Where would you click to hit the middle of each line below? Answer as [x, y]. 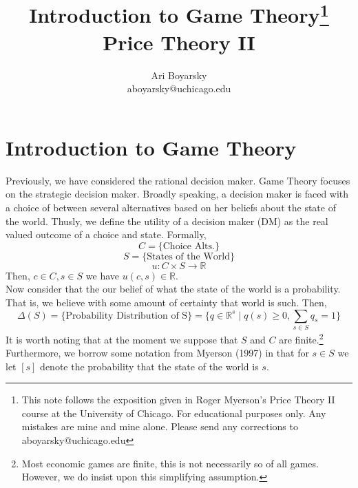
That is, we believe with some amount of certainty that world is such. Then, [166, 302]
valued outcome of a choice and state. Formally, [106, 234]
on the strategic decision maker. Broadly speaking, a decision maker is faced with [177, 194]
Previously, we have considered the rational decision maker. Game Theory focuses [178, 180]
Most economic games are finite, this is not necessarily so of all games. [170, 463]
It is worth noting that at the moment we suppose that [122, 339]
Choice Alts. [189, 246]
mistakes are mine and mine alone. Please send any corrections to [160, 426]
